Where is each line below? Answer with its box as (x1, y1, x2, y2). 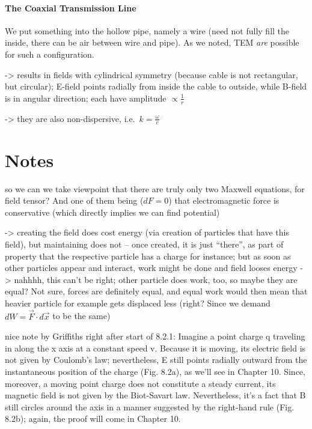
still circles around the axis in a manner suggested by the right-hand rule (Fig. (5, 400, 295, 413)
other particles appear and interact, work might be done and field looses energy (5, 261, 298, 274)
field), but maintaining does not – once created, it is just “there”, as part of (5, 237, 284, 250)
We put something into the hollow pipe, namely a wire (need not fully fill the (5, 24, 290, 37)
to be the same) (52, 309, 111, 322)
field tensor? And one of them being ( (5, 194, 144, 207)
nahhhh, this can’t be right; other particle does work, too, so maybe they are (14, 273, 298, 285)
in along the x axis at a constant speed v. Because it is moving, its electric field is (5, 341, 306, 354)
